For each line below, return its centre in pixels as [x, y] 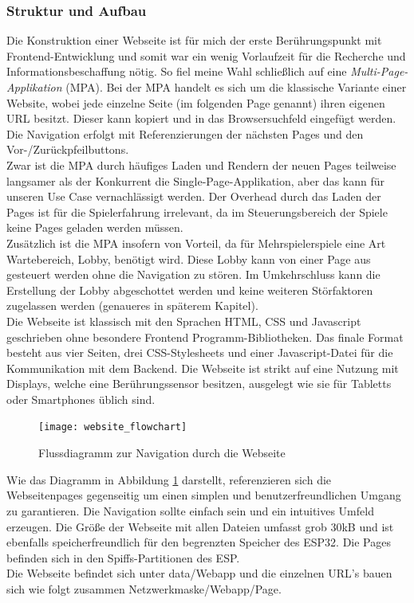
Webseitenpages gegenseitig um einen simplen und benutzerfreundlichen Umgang [204, 495]
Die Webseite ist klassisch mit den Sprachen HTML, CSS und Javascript [184, 321]
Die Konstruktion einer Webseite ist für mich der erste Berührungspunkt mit [194, 40]
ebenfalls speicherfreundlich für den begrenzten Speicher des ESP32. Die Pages [199, 542]
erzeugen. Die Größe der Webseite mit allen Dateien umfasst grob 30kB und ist [200, 526]
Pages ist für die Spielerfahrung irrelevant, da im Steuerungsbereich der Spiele [197, 211]
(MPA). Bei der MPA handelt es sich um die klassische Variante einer [236, 87]
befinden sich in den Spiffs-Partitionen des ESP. [123, 557]
